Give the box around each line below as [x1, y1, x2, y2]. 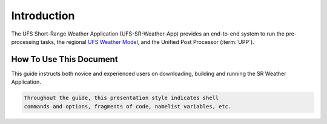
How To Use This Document [11, 54, 118, 64]
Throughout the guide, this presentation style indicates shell [24, 95, 219, 102]
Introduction [11, 9, 75, 22]
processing [11, 38, 39, 45]
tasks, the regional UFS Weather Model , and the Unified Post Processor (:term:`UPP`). [40, 38, 254, 45]
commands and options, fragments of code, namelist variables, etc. [24, 103, 232, 110]
